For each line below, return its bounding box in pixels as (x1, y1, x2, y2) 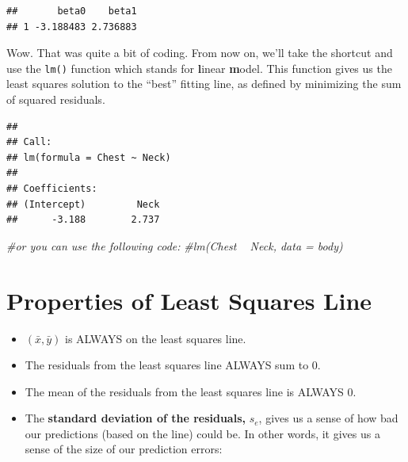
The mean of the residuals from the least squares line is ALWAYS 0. (25, 383, 357, 399)
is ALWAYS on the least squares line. (65, 330, 246, 346)
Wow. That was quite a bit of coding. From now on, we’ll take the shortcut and (6, 44, 393, 61)
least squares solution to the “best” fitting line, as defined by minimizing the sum (6, 75, 402, 92)
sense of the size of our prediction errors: (25, 441, 223, 457)
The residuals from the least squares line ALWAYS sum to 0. (25, 357, 321, 373)
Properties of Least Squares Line (6, 284, 372, 316)
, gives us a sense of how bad (258, 410, 398, 426)
